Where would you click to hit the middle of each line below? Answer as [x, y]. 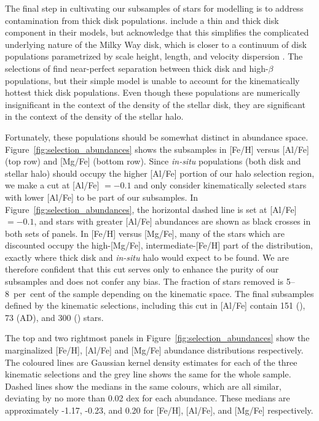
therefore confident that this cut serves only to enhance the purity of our [142, 269]
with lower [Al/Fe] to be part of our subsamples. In [101, 197]
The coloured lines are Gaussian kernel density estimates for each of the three [151, 362]
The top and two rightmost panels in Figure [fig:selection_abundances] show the [157, 338]
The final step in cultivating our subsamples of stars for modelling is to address [154, 8]
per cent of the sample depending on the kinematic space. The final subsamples [163, 293]
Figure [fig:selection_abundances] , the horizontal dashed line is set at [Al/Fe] [151, 209]
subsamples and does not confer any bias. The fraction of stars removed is [144, 281]
